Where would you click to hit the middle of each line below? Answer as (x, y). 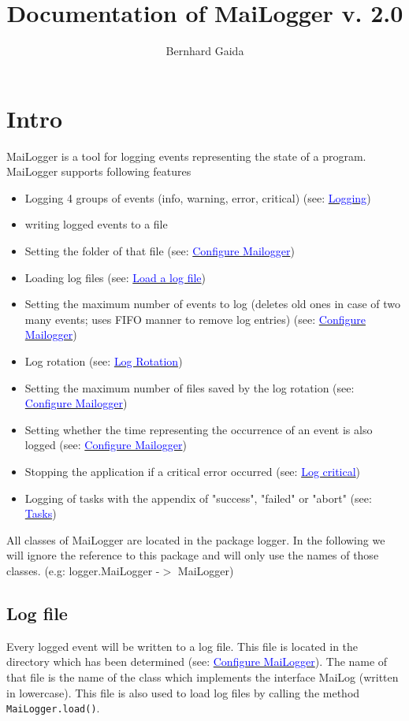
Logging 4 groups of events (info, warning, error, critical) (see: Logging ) (198, 197)
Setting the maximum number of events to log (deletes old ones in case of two (213, 304)
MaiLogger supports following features (99, 171)
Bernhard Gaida (205, 51)
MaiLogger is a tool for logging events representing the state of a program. (186, 156)
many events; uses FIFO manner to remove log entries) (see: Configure (195, 319)
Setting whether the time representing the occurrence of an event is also (199, 429)
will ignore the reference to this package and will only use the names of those (193, 555)
